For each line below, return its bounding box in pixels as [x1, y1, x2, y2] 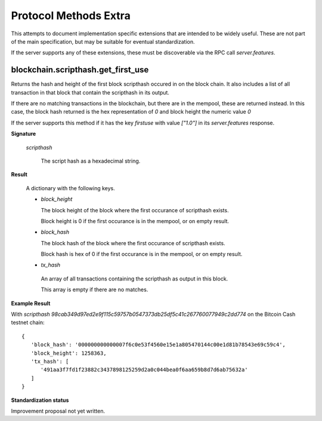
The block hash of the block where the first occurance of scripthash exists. [41, 239, 226, 246]
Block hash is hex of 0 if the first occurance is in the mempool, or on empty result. [41, 251, 243, 258]
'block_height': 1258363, [30, 350, 107, 356]
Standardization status [11, 396, 69, 404]
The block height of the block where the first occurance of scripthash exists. [41, 206, 229, 213]
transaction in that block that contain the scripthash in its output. [11, 89, 170, 96]
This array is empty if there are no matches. [41, 286, 148, 293]
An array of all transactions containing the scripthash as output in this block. [41, 275, 228, 282]
